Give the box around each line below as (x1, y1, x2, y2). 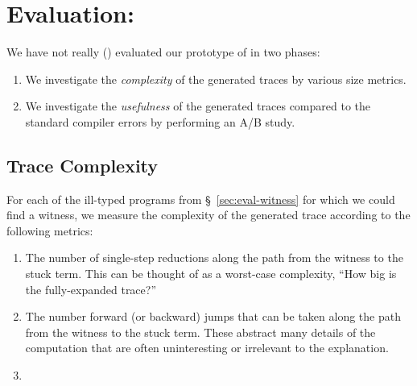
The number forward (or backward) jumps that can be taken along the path (25, 308, 401, 325)
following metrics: (6, 222, 93, 239)
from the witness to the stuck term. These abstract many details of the (25, 323, 376, 340)
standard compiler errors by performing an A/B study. (25, 113, 295, 130)
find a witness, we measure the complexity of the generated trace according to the (6, 206, 411, 223)
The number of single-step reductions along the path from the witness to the (25, 249, 403, 266)
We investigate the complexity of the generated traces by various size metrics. (25, 70, 407, 87)
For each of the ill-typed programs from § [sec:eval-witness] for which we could (6, 190, 395, 207)
